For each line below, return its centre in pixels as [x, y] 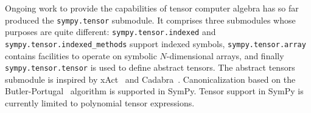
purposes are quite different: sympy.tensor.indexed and [110, 32]
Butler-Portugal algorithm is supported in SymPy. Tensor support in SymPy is [154, 91]
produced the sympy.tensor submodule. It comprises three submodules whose [150, 20]
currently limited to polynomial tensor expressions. [100, 103]
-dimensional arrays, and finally [225, 55]
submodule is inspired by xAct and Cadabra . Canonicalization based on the [150, 79]
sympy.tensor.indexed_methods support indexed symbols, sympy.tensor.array [155, 43]
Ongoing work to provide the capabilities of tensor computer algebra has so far [152, 8]
